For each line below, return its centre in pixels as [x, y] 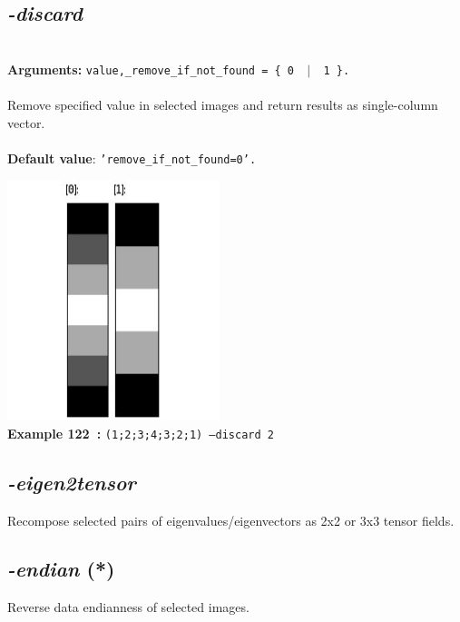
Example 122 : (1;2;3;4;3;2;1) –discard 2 [141, 433]
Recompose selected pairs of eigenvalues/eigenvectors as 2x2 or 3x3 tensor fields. [231, 520]
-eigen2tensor [72, 482]
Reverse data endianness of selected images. [128, 607]
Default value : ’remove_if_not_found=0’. [132, 158]
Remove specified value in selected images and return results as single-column [223, 105]
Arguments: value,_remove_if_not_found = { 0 [151, 69]
